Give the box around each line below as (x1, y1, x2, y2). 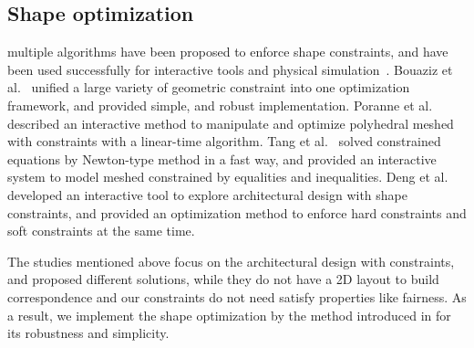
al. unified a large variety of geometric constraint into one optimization (7, 78, 410, 97)
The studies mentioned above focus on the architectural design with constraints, (7, 251, 455, 270)
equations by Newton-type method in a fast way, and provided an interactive (7, 149, 437, 168)
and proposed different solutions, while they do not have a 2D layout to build (7, 269, 439, 289)
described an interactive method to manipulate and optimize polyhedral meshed (7, 113, 454, 132)
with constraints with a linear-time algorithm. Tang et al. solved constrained (7, 132, 441, 151)
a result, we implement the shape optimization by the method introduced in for (7, 305, 451, 324)
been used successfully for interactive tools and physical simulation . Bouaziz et (7, 59, 453, 79)
